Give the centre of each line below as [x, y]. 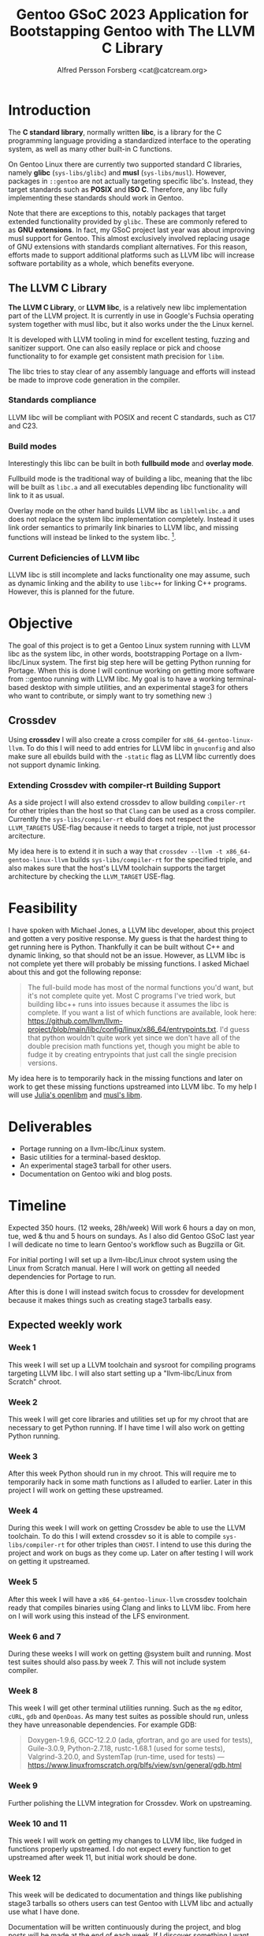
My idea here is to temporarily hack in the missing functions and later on [125, 1079]
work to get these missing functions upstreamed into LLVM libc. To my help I [132, 1086]
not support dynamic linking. [54, 764]
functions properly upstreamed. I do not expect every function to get [120, 1848]
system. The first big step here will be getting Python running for [146, 662]
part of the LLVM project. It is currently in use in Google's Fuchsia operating [131, 315]
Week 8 [23, 1691]
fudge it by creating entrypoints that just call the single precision [132, 1055]
